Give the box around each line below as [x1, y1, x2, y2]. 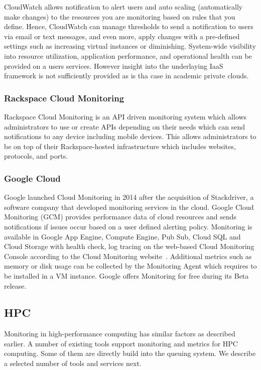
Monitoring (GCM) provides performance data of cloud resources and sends [4, 211, 237, 222]
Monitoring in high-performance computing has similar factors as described [4, 328, 235, 339]
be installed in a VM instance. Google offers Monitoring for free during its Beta [4, 270, 249, 281]
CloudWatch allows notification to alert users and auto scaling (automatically [4, 2, 243, 12]
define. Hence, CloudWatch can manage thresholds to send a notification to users [4, 21, 253, 32]
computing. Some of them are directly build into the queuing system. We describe [4, 348, 256, 358]
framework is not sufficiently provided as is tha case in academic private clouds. [4, 70, 249, 81]
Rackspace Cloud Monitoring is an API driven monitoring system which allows [4, 111, 247, 121]
